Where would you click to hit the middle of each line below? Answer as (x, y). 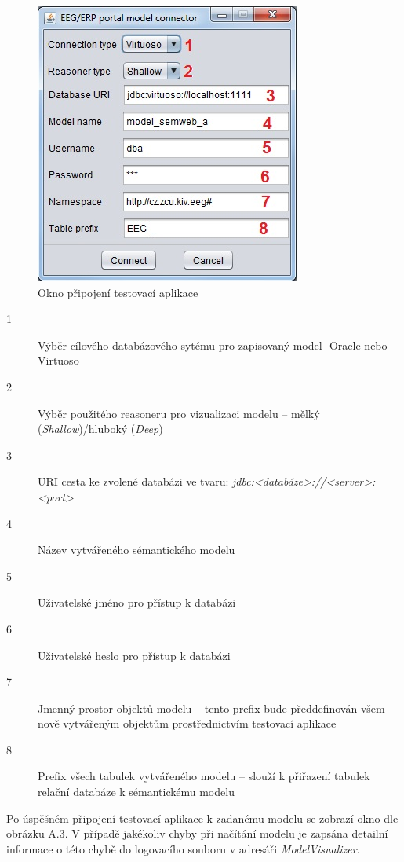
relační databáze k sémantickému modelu (136, 792)
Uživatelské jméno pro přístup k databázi (137, 602)
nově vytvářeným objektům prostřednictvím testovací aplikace (187, 723)
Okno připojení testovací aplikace (118, 292)
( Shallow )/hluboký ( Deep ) (100, 429)
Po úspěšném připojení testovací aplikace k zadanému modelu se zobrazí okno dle (202, 818)
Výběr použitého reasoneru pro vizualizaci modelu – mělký (179, 413)
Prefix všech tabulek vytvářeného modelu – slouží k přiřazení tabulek (204, 776)
